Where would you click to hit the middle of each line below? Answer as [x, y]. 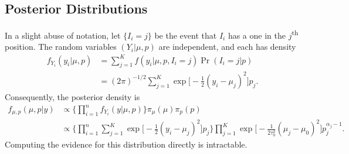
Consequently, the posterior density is [72, 96]
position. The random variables [61, 47]
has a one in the [257, 35]
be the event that [186, 35]
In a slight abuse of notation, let [63, 35]
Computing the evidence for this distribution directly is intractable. [126, 144]
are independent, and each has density [227, 47]
